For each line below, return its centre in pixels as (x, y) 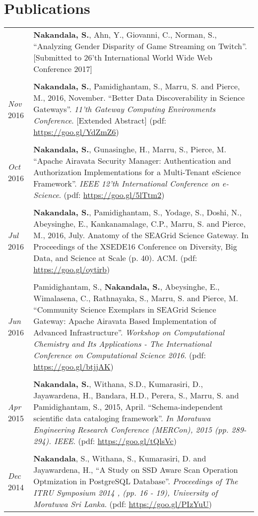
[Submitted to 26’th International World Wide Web (123, 58)
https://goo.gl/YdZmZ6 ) (76, 132)
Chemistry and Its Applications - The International (122, 344)
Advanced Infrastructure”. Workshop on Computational (129, 332)
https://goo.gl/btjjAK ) (73, 367)
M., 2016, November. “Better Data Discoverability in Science (139, 98)
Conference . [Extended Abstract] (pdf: (100, 121)
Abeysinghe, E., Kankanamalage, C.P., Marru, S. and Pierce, (139, 224)
